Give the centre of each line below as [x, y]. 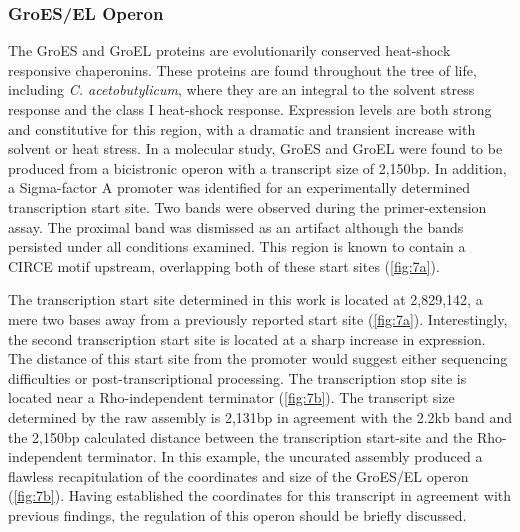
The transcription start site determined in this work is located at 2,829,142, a [245, 299]
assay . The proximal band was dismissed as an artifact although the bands [236, 226]
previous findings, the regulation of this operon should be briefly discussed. [237, 514]
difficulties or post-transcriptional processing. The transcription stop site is [237, 377]
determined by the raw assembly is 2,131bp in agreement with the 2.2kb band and [260, 416]
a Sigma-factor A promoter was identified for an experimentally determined [239, 187]
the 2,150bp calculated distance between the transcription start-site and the [240, 436]
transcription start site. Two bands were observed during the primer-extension [247, 206]
